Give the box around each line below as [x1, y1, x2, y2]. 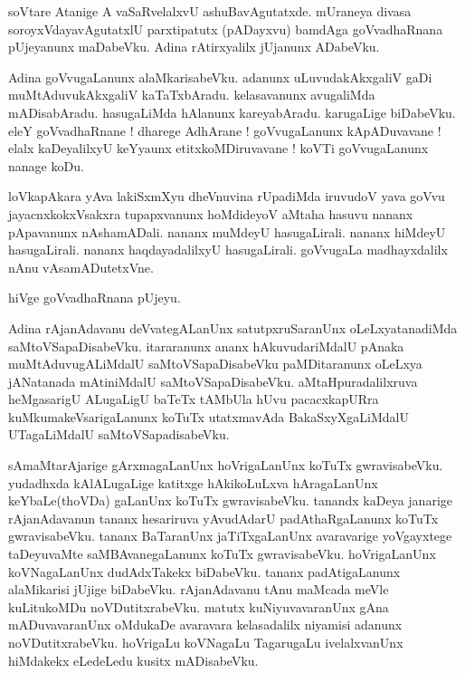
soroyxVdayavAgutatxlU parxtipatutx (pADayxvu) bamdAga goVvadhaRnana [8, 19, 443, 38]
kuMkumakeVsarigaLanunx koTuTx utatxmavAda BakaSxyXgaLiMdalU [8, 407, 409, 426]
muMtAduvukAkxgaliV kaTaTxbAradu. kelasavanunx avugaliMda [8, 85, 375, 104]
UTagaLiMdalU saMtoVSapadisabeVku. [8, 425, 230, 444]
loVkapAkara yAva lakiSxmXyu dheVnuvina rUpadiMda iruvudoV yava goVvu [8, 187, 445, 206]
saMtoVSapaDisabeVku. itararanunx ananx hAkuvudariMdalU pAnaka [8, 336, 404, 355]
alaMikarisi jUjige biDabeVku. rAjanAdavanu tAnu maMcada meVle [8, 580, 389, 599]
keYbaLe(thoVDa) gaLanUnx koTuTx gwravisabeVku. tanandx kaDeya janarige [8, 491, 452, 510]
